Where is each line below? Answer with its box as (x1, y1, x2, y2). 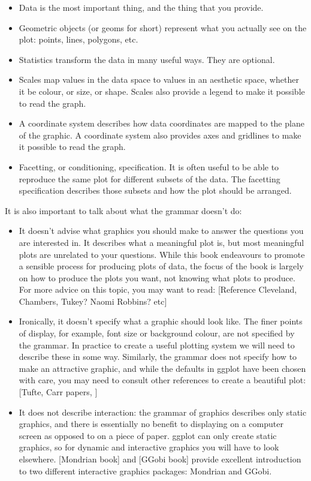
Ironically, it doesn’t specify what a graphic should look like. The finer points (19, 315, 303, 327)
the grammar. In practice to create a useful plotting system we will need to (19, 338, 295, 351)
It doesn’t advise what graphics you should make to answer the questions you (19, 224, 304, 237)
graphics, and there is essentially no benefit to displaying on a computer (19, 417, 283, 430)
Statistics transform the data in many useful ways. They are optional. (19, 53, 275, 65)
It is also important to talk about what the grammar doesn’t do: (5, 204, 242, 217)
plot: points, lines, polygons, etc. (19, 33, 138, 46)
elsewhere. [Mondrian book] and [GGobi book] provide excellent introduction (19, 453, 301, 465)
